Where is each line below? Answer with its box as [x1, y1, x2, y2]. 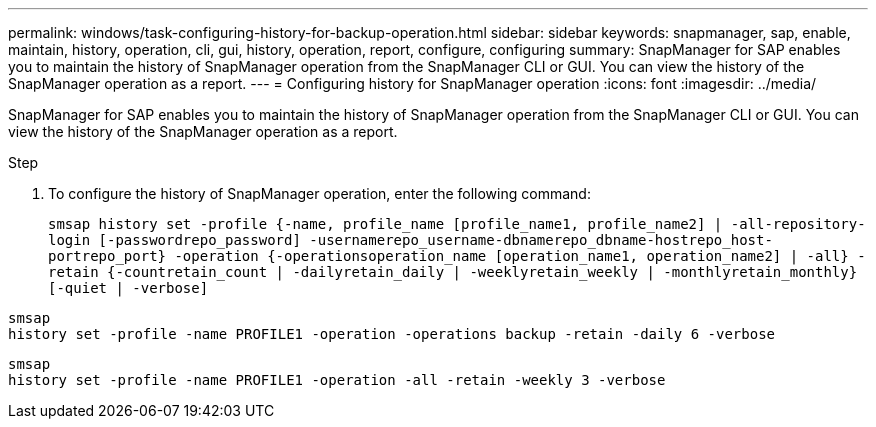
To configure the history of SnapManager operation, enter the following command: [48, 185, 591, 202]
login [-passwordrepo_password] [48, 232, 301, 248]
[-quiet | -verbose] [48, 280, 209, 296]
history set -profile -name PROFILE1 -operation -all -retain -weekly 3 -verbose [8, 372, 666, 388]
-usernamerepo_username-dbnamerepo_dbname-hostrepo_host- [309, 232, 773, 248]
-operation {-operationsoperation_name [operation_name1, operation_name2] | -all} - [174, 248, 866, 264]
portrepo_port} [48, 248, 167, 264]
